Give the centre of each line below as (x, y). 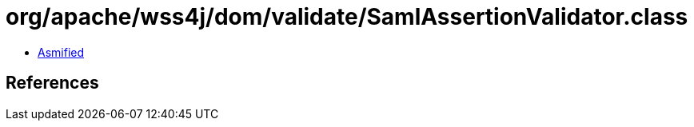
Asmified (61, 52)
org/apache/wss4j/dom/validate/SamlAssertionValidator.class (347, 17)
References (52, 83)
